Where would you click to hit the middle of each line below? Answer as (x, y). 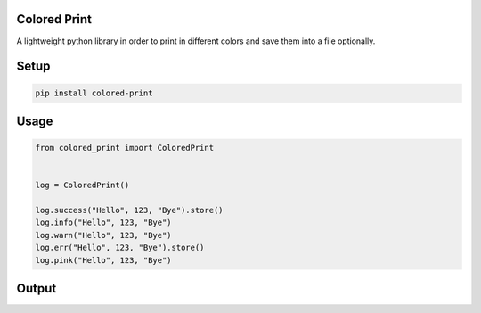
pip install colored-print (94, 93)
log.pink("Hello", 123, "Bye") (104, 260)
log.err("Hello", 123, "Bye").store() (120, 248)
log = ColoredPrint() (82, 185)
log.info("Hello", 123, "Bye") (104, 222)
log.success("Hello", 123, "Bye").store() (129, 210)
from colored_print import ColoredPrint (124, 148)
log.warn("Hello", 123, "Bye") (104, 235)
